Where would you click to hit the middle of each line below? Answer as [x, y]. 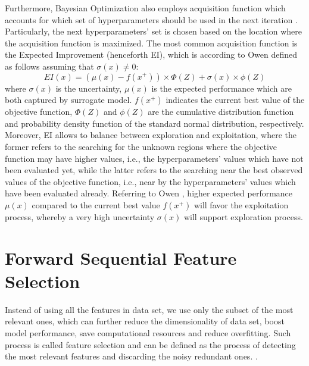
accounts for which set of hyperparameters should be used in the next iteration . [151, 19]
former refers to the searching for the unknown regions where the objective [141, 146]
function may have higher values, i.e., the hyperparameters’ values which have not [154, 158]
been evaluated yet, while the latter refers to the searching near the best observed [154, 170]
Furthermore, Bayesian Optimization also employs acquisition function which [145, 8]
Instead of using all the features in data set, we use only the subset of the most [149, 309]
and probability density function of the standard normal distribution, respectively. [154, 123]
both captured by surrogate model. [68, 100]
